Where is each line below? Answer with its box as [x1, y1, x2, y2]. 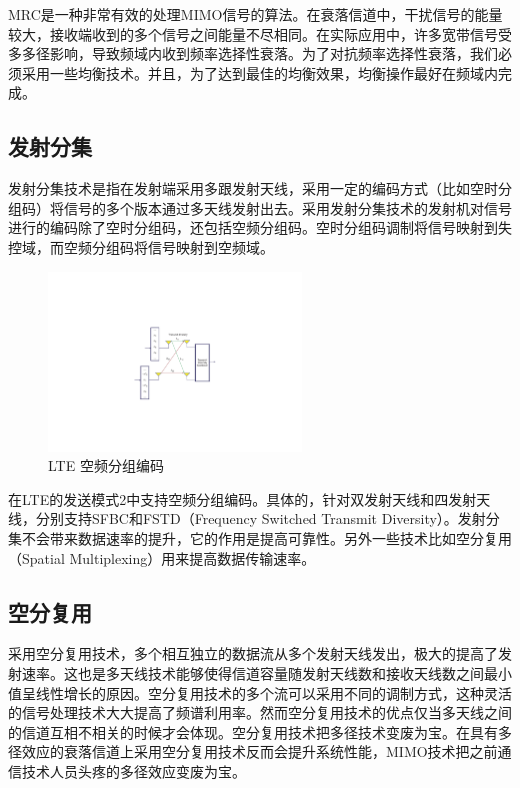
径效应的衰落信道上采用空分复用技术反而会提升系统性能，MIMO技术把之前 [8, 741, 498, 762]
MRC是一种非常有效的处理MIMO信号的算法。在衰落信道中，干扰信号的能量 [8, 4, 503, 24]
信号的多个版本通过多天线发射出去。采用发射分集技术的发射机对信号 [63, 197, 512, 218]
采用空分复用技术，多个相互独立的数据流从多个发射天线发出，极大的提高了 [8, 643, 498, 664]
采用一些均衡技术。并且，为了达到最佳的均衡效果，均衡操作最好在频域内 [21, 62, 498, 83]
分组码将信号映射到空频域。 [91, 236, 274, 257]
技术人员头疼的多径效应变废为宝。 [21, 760, 246, 781]
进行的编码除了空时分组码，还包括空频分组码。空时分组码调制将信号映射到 [8, 217, 498, 238]
